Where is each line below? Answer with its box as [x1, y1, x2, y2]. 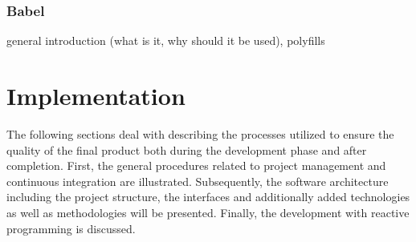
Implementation [6, 79, 186, 111]
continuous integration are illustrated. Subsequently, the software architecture [6, 172, 389, 189]
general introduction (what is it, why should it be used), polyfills [6, 32, 325, 49]
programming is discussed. [6, 220, 136, 236]
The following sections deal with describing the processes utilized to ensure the [6, 125, 394, 142]
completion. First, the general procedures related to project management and [6, 157, 386, 174]
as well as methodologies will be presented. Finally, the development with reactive [6, 204, 410, 220]
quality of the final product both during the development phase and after [6, 141, 367, 158]
